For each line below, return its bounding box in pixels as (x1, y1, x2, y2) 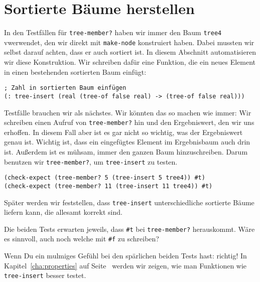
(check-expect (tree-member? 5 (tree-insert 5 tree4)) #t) (4, 174, 205, 182)
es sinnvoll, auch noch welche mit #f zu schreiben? (4, 233, 159, 244)
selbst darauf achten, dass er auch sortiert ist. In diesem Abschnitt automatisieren (4, 47, 256, 57)
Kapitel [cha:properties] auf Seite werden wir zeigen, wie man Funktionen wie (4, 260, 247, 270)
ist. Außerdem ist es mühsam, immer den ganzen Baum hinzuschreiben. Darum (4, 146, 248, 157)
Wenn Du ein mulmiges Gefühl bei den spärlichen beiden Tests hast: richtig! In (4, 250, 247, 261)
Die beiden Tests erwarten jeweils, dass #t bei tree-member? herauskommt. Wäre (4, 223, 255, 234)
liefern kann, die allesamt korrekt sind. (4, 207, 122, 217)
